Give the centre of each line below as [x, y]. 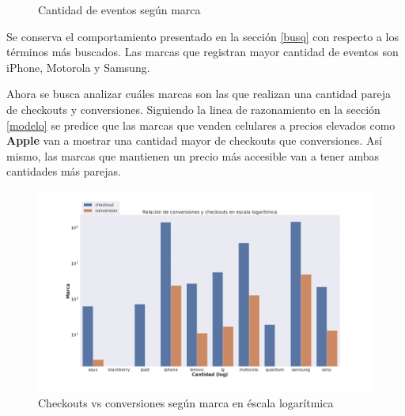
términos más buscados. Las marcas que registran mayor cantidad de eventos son [202, 52]
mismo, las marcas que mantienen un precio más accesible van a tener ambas [193, 155]
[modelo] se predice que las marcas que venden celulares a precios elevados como [201, 125]
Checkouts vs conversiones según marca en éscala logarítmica [186, 402]
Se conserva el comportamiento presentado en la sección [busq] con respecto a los [203, 36]
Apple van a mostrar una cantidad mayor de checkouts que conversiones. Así [194, 140]
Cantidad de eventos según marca [119, 9]
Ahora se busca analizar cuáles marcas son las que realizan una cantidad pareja [199, 94]
